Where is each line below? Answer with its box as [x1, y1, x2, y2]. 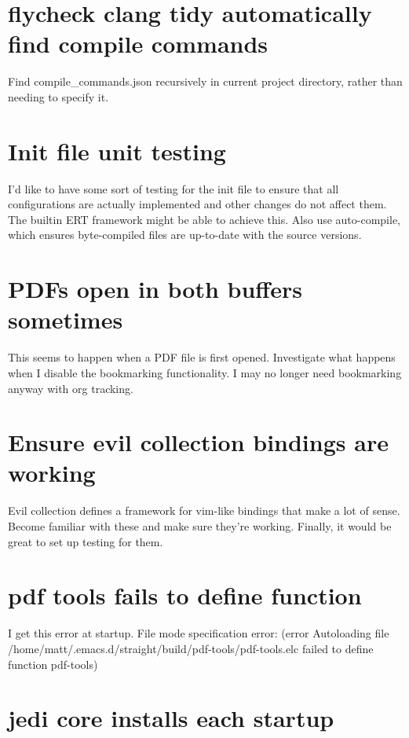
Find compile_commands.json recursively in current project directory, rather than [8, 73, 403, 90]
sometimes [8, 303, 123, 336]
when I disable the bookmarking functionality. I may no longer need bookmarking [8, 364, 402, 380]
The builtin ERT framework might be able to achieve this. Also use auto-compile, [8, 211, 401, 227]
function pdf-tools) [8, 655, 98, 672]
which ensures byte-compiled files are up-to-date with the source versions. [8, 226, 362, 243]
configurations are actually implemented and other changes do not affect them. [8, 196, 387, 212]
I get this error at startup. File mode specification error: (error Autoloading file [8, 625, 389, 641]
